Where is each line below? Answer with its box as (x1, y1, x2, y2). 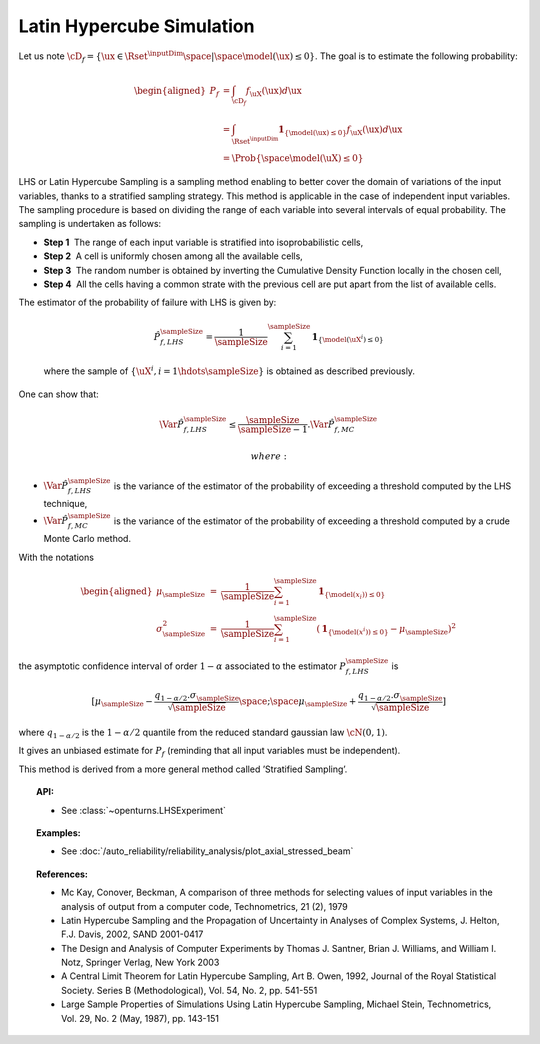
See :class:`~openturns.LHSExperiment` (61, 804, 227, 816)
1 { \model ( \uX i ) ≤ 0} (311, 331, 384, 345)
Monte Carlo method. (43, 533, 132, 545)
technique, (43, 498, 88, 510)
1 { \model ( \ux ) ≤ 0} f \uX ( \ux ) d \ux (278, 123, 403, 137)
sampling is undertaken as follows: (18, 218, 162, 230)
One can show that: (18, 388, 99, 400)
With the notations (18, 551, 95, 563)
